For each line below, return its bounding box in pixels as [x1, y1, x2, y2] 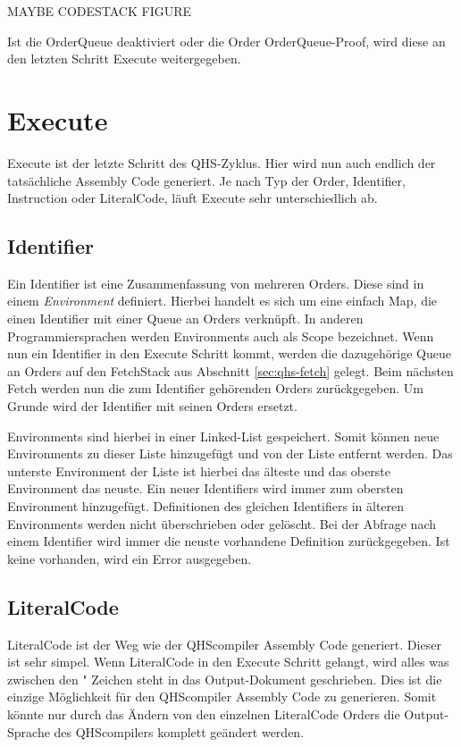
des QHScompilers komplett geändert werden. [54, 722, 305, 741]
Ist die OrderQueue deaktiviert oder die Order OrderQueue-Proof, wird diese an [7, 31, 446, 50]
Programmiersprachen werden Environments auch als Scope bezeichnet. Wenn [7, 326, 434, 345]
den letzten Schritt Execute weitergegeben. [7, 49, 241, 68]
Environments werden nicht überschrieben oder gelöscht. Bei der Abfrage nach [7, 514, 437, 533]
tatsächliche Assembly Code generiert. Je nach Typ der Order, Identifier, [7, 171, 406, 189]
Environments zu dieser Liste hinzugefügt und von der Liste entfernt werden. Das [7, 444, 453, 463]
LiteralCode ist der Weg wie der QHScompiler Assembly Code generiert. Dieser [7, 634, 441, 653]
